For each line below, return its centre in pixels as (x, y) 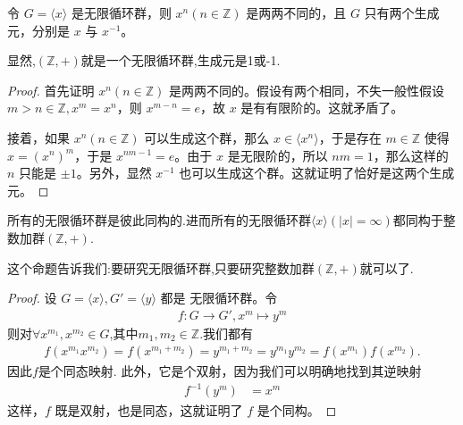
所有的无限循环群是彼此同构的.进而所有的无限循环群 (159, 220)
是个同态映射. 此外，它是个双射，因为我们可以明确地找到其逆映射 (230, 371)
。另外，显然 (114, 173)
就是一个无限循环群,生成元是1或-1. (181, 60)
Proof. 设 (32, 298)
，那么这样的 (411, 155)
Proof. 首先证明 (51, 90)
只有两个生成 (402, 12)
